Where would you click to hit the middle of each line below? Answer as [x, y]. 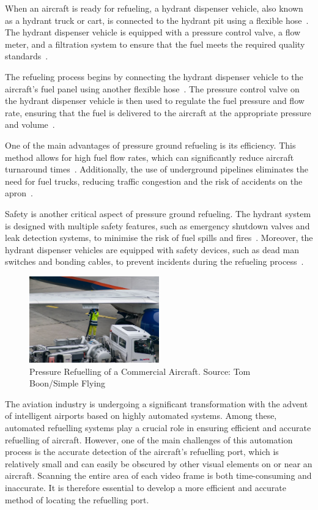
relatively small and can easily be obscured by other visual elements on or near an [159, 463]
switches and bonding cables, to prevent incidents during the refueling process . [154, 261]
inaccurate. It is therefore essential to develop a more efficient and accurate [146, 487]
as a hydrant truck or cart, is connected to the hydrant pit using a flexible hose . [157, 20]
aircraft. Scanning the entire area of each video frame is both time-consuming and [158, 475]
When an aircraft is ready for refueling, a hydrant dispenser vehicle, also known [154, 8]
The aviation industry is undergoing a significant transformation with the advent [157, 403]
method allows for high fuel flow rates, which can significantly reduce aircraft [150, 157]
